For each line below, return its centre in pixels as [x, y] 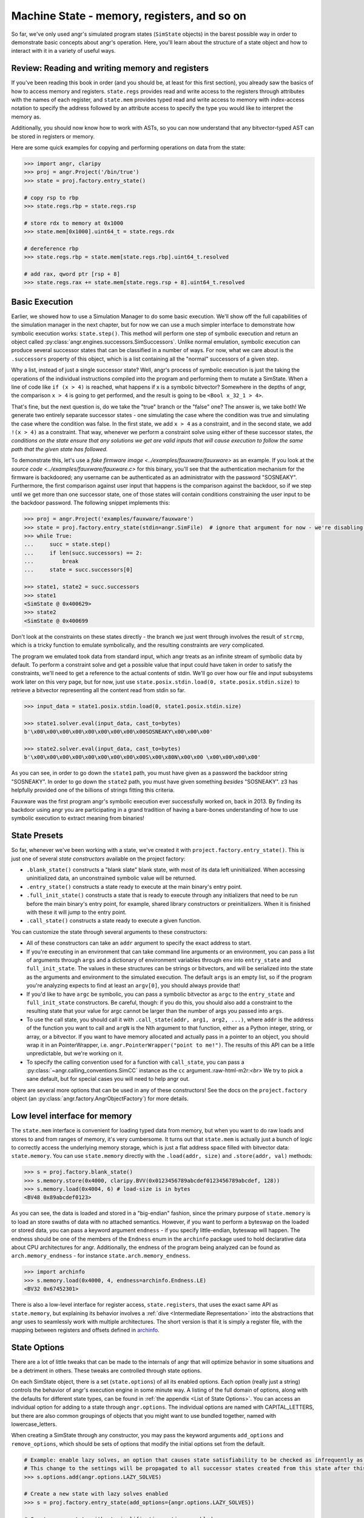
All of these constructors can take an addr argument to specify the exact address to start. [139, 943]
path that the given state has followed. [59, 449]
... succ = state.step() [67, 544]
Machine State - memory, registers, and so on [129, 16]
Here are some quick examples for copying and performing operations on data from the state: [128, 147]
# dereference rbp [51, 248]
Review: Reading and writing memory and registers [110, 68]
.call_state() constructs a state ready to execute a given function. [114, 921]
